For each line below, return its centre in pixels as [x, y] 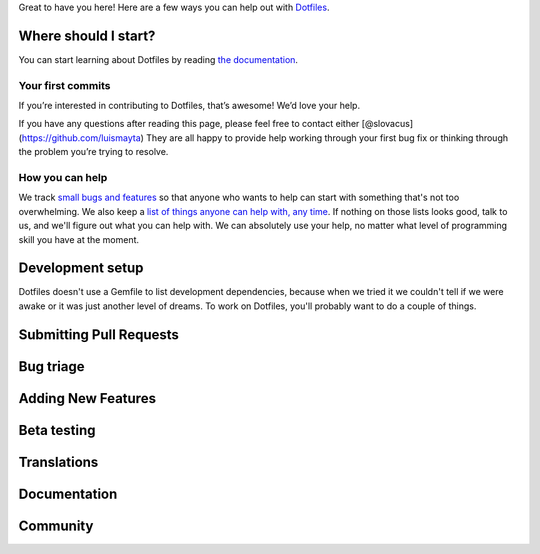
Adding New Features [87, 398]
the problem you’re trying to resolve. [93, 152]
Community [56, 525]
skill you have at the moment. [79, 239]
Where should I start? [87, 35]
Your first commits [64, 85]
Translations [58, 461]
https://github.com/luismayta [81, 137]
